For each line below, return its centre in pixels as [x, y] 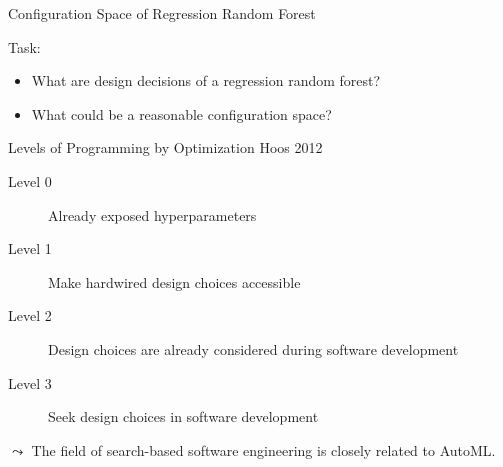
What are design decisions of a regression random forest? [206, 80]
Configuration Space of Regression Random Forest [162, 13]
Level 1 [30, 248]
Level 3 [30, 382]
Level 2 [30, 315]
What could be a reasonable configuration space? [181, 113]
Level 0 [30, 180]
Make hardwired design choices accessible [174, 281]
